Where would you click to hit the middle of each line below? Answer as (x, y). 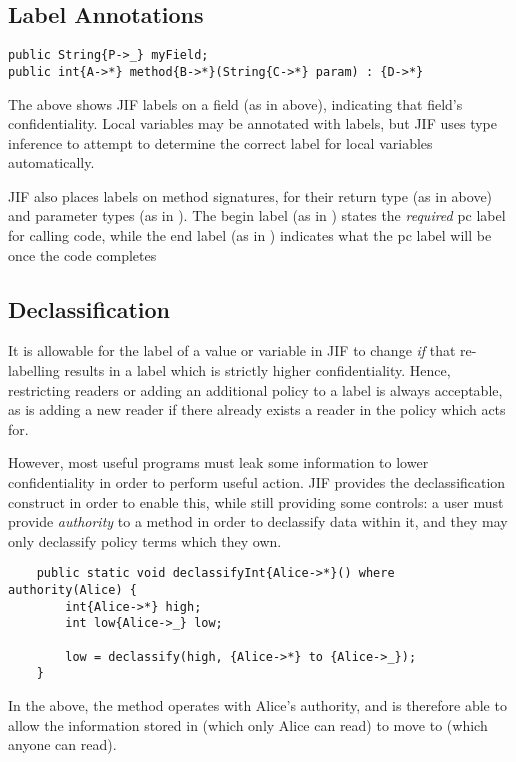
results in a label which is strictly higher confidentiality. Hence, (257, 370)
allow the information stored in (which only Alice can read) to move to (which (248, 724)
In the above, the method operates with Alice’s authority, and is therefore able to (257, 705)
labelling (34, 370)
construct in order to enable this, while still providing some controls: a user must (256, 501)
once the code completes (82, 254)
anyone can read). (62, 744)
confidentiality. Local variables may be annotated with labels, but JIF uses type (253, 123)
